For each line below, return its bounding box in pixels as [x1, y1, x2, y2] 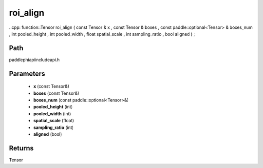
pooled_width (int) [33, 110, 71, 117]
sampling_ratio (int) [33, 125, 74, 130]
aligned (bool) [33, 131, 62, 137]
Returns [9, 144, 34, 152]
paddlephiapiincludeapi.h [9, 57, 60, 63]
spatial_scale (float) [33, 118, 74, 124]
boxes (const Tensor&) [33, 90, 80, 96]
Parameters [9, 69, 45, 78]
